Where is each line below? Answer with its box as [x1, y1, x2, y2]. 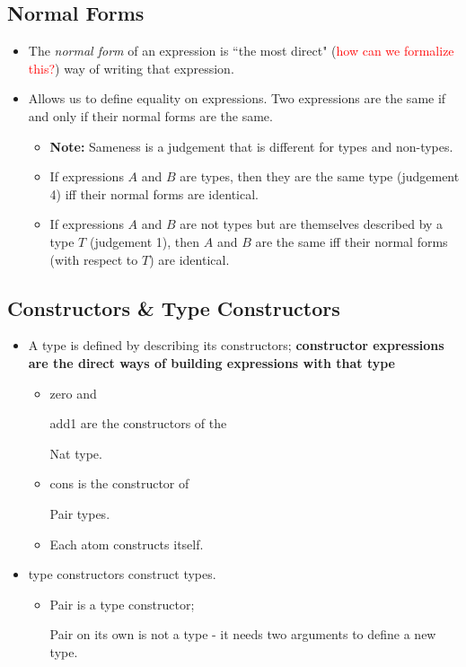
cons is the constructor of [49, 474, 189, 493]
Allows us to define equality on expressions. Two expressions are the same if [28, 89, 446, 108]
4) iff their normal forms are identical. [49, 184, 259, 203]
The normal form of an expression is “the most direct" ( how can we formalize [28, 41, 454, 60]
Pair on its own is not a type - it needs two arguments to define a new [49, 625, 436, 644]
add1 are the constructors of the [49, 414, 227, 433]
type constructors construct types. [28, 565, 216, 584]
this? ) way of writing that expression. [28, 58, 234, 77]
